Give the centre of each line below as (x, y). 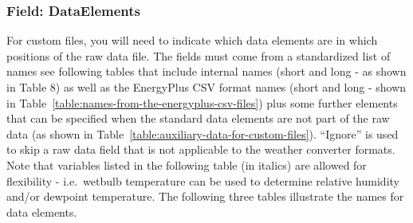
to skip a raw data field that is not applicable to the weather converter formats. (201, 149)
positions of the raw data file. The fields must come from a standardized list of (199, 55)
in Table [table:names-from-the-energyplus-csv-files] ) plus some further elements (202, 102)
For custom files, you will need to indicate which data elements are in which (192, 40)
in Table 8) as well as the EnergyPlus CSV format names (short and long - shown (206, 87)
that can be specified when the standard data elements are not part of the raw (198, 118)
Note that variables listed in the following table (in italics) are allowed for (187, 164)
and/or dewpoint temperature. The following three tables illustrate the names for (205, 196)
